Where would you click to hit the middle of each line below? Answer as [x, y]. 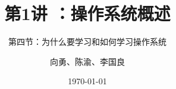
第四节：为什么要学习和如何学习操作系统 [87, 42]
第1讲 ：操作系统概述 [87, 13]
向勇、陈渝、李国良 [87, 61]
